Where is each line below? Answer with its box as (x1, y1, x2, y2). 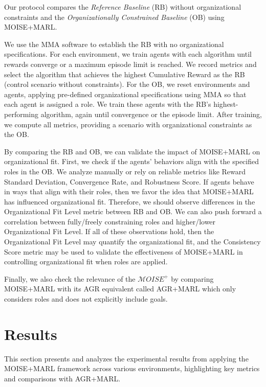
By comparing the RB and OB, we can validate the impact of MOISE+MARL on (4, 146, 260, 156)
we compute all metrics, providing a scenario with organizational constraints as (4, 119, 252, 129)
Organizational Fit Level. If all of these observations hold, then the (4, 226, 214, 237)
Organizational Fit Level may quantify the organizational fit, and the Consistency (4, 236, 261, 247)
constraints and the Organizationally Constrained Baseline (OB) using (4, 11, 225, 22)
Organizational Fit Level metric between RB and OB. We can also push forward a (4, 206, 262, 217)
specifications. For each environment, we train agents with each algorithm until (4, 49, 252, 59)
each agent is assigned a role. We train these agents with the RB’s (4, 99, 211, 109)
